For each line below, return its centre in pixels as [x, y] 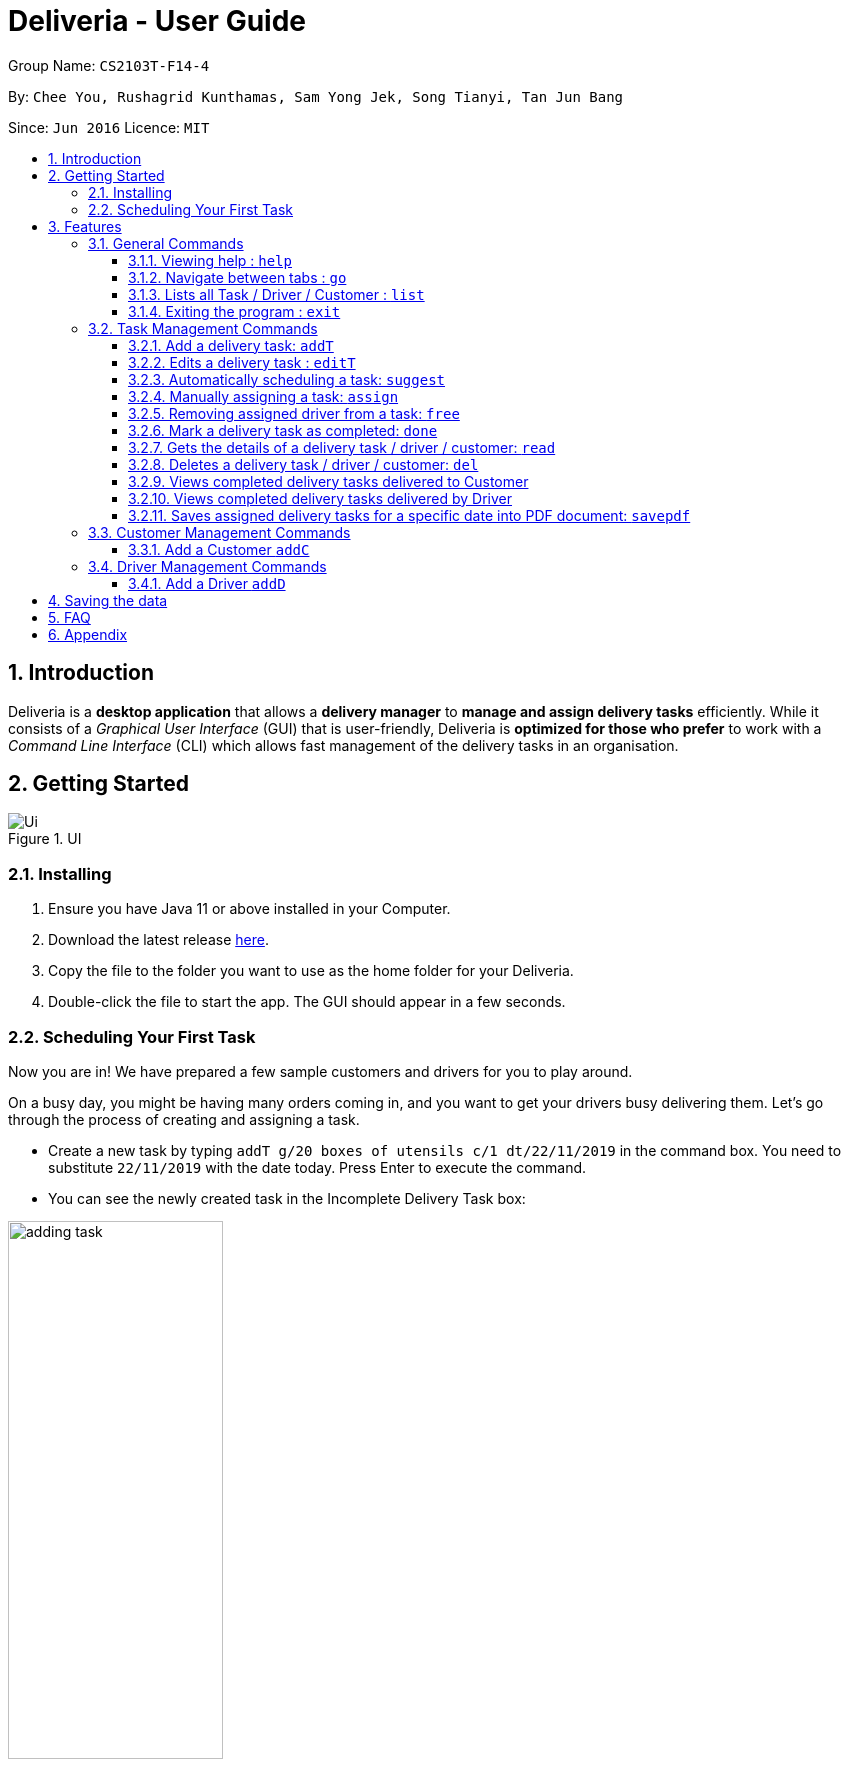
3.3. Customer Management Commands [219, 532]
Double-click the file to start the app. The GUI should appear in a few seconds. [307, 1002]
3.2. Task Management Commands [203, 328]
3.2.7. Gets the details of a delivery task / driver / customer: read [342, 447]
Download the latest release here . [158, 940]
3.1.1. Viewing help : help [210, 260]
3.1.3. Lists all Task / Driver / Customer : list [276, 294]
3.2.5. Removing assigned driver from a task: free [294, 413]
